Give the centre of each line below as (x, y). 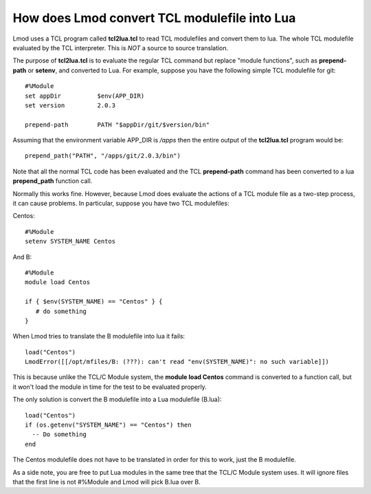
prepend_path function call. (53, 181)
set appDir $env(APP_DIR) (85, 96)
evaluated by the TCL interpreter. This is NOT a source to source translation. (121, 47)
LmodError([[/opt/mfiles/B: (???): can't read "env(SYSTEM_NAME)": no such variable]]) (177, 362)
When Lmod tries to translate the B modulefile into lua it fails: (99, 336)
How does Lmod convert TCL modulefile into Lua (154, 18)
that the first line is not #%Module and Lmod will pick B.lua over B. (106, 482)
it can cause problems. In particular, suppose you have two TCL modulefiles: (121, 204)
